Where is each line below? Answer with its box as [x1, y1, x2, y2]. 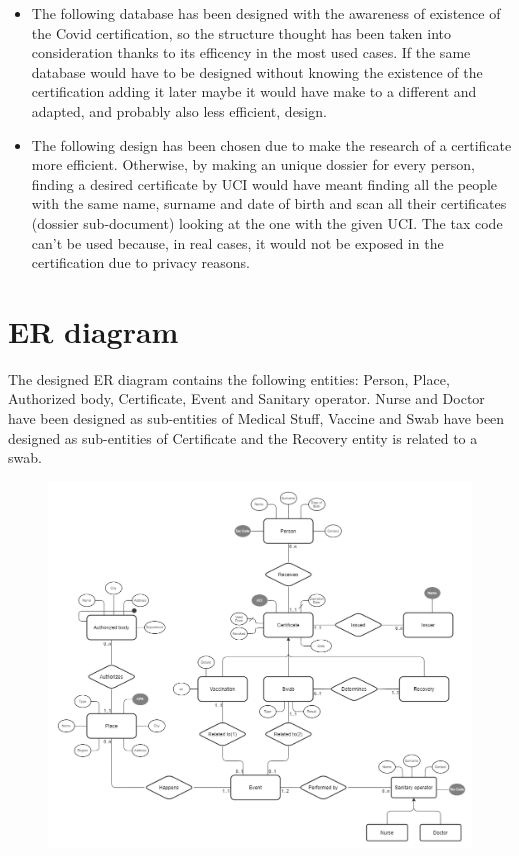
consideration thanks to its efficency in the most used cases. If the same [31, 42, 471, 63]
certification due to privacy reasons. [31, 252, 250, 273]
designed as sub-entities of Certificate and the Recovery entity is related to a [8, 427, 478, 448]
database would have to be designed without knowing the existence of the [31, 61, 483, 82]
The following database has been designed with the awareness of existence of [31, 3, 501, 23]
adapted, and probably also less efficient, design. [31, 100, 327, 121]
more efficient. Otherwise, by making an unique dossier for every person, [31, 154, 475, 175]
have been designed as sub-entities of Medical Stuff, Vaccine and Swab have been [8, 408, 505, 429]
